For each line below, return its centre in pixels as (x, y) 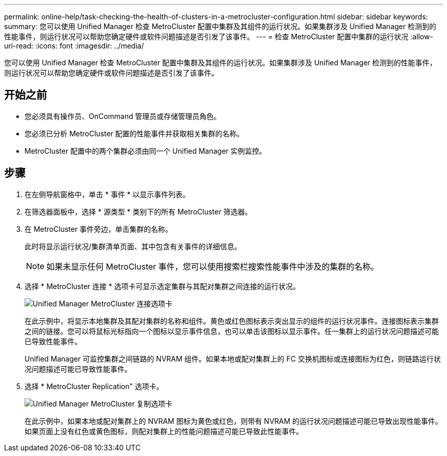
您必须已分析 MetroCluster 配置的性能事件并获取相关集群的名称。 (134, 133)
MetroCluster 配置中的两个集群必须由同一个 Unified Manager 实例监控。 (145, 151)
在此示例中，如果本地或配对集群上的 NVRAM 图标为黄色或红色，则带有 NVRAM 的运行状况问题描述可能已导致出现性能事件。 (233, 421)
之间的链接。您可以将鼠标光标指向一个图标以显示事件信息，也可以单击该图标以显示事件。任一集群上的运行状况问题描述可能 (232, 331)
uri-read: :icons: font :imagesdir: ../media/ (74, 46)
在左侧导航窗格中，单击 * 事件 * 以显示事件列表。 (107, 194)
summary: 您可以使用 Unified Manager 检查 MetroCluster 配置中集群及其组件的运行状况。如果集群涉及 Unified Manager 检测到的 (220, 26)
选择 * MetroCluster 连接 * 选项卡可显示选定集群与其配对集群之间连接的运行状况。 (162, 286)
